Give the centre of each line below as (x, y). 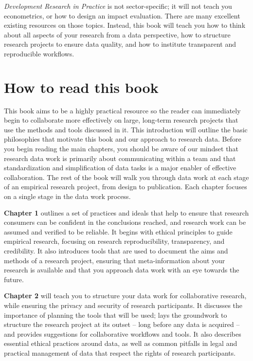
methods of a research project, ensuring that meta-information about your (115, 260)
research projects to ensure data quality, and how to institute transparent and (120, 44)
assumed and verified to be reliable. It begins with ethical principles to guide (118, 231)
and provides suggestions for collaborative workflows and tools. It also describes (123, 334)
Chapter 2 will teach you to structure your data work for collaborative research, (125, 296)
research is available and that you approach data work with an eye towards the (122, 270)
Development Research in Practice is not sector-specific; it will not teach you (118, 6)
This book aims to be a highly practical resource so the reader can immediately (122, 110)
